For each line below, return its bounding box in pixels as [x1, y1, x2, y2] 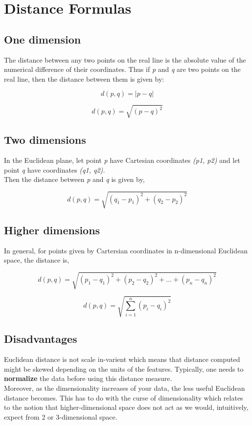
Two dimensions [4, 132, 86, 147]
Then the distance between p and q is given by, [4, 174, 145, 184]
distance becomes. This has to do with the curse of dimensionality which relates [4, 392, 243, 403]
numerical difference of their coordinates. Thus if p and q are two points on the [4, 64, 241, 74]
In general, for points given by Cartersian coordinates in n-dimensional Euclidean [4, 245, 248, 255]
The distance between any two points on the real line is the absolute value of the [4, 54, 246, 65]
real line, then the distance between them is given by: [4, 73, 164, 84]
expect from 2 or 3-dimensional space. [4, 411, 117, 422]
